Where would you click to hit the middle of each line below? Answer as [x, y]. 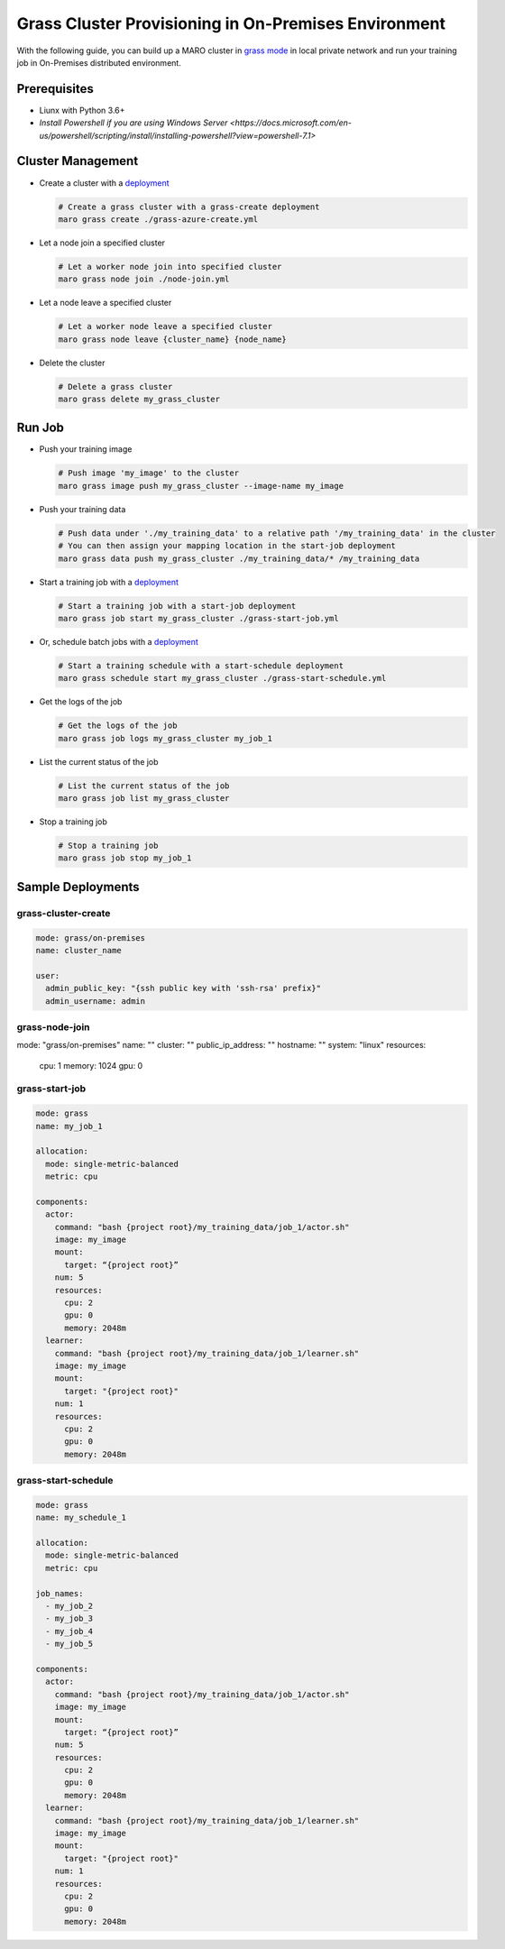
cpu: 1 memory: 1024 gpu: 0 [91, 1065]
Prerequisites [55, 89]
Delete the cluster [72, 363]
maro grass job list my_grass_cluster [144, 799]
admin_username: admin [96, 1001]
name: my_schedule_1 [81, 1518]
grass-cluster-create [64, 913]
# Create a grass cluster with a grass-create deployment [189, 207]
